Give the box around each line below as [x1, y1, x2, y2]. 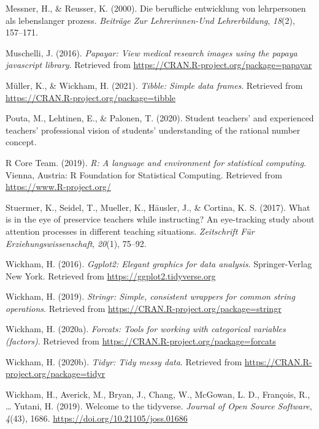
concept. [6, 135, 37, 148]
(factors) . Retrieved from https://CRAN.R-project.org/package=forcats [6, 335, 276, 347]
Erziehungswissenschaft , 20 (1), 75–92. [6, 237, 147, 249]
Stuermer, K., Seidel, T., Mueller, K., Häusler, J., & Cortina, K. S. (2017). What [6, 200, 310, 213]
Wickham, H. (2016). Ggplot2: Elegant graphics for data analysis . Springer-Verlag [6, 257, 312, 270]
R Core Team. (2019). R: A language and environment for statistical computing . [6, 156, 306, 169]
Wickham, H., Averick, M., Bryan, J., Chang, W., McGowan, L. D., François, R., [6, 387, 310, 400]
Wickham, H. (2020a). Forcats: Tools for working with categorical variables [6, 322, 286, 335]
